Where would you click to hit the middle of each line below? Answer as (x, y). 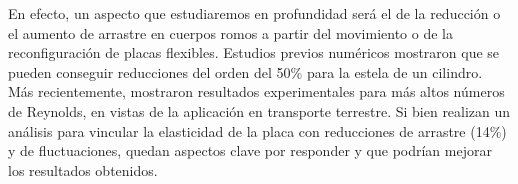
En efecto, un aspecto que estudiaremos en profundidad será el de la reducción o (254, 13)
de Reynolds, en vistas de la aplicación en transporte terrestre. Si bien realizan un (259, 110)
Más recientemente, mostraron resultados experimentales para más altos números (256, 91)
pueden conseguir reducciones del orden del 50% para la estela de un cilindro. (245, 71)
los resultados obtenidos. (83, 169)
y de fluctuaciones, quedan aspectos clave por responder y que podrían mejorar (250, 150)
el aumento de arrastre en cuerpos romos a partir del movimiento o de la (230, 32)
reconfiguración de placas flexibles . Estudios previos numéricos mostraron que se (254, 52)
